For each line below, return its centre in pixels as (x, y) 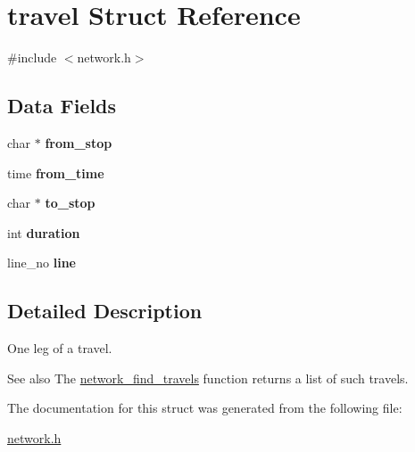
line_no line (41, 263)
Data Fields (62, 106)
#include (32, 58)
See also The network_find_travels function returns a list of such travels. (208, 378)
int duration (44, 232)
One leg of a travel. (60, 348)
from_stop (79, 142)
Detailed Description (105, 311)
